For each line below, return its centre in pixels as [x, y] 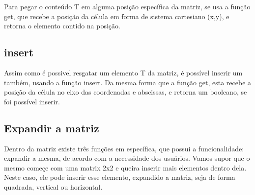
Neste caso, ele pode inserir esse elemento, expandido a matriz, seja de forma [120, 177]
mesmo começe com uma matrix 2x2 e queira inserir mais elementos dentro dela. [125, 167]
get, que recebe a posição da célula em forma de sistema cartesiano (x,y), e [117, 16]
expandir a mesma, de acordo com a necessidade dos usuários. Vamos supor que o [127, 158]
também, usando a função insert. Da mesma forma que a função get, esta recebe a [128, 82]
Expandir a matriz [52, 128]
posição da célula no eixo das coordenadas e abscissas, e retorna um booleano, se [126, 92]
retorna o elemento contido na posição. [62, 26]
